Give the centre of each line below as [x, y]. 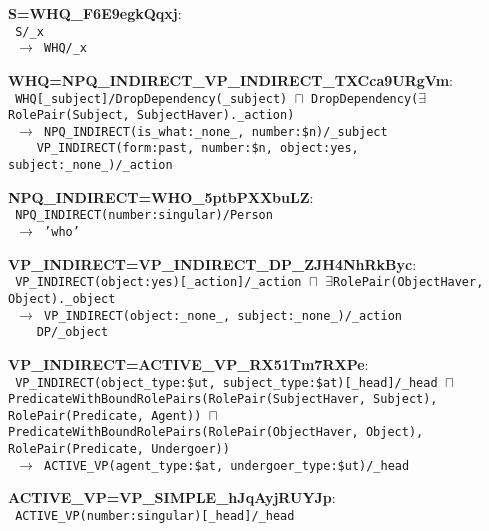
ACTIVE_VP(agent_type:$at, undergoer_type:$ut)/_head [227, 465]
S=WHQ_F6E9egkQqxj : [95, 13]
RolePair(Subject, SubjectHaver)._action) [151, 115]
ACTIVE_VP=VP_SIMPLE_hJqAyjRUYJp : [172, 497]
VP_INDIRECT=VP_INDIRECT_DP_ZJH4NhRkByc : [212, 263]
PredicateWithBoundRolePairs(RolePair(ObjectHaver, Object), [216, 432]
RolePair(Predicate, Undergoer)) [119, 449]
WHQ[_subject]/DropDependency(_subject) [151, 98]
